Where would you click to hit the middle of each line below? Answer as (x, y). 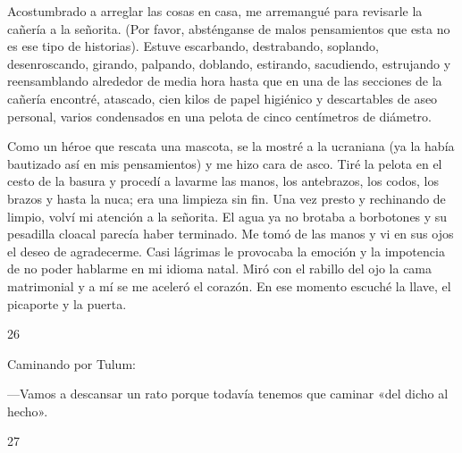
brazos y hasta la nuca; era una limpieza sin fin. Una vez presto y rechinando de (227, 198)
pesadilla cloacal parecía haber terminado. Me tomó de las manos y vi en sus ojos (231, 234)
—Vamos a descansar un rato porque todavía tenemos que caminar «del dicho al (228, 394)
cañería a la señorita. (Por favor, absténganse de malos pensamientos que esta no (229, 28)
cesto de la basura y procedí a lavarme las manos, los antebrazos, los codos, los (223, 181)
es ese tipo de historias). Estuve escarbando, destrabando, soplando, (193, 46)
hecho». (28, 411)
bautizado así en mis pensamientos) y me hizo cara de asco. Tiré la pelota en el (225, 163)
